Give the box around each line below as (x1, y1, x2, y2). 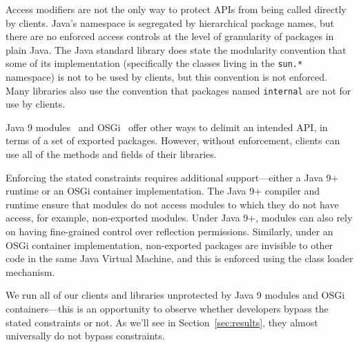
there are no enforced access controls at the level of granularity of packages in (6, 29, 334, 43)
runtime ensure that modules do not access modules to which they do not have (6, 197, 339, 211)
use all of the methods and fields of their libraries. (6, 147, 217, 161)
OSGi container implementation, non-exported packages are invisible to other (6, 237, 333, 252)
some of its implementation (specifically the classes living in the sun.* (6, 56, 303, 70)
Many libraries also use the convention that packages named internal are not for (6, 83, 351, 97)
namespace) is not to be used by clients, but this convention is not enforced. (6, 70, 327, 84)
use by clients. (6, 97, 66, 111)
